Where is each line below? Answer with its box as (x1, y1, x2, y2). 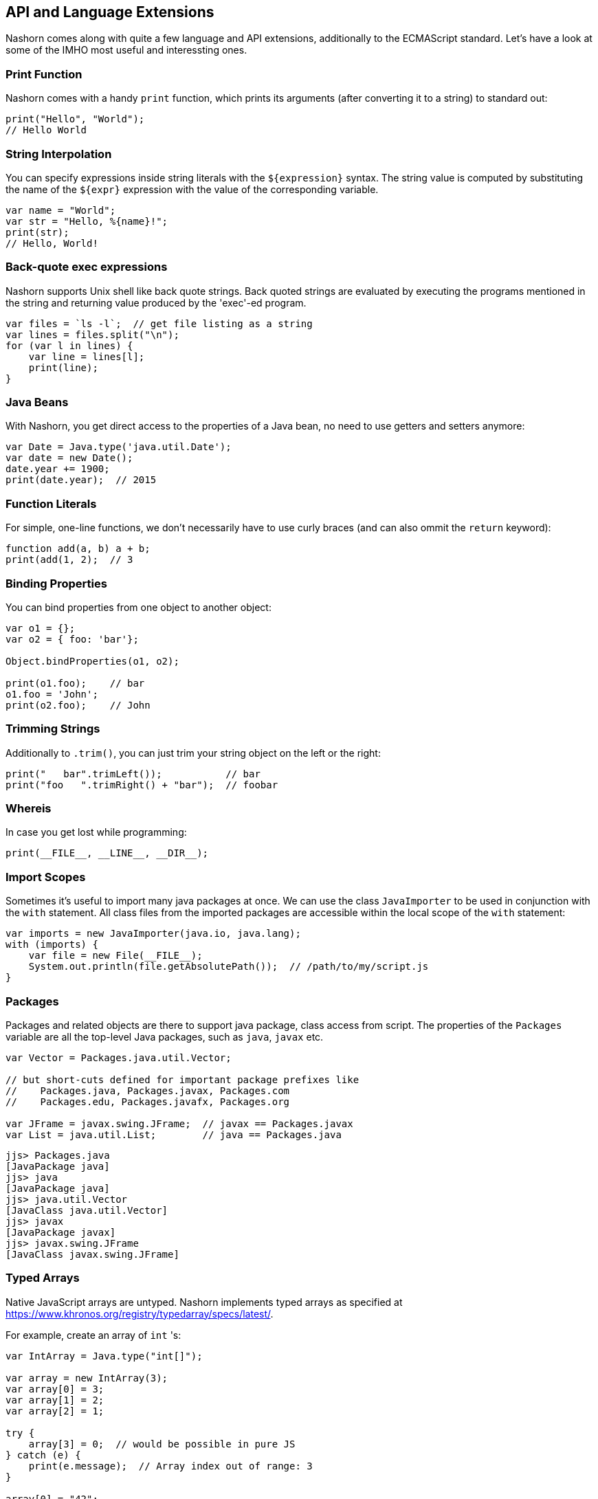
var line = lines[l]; (28, 351, 145, 362)
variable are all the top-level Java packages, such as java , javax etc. (5, 1030, 324, 1043)
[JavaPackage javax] (5, 1226, 116, 1238)
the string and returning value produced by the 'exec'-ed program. (5, 296, 307, 309)
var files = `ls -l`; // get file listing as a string (5, 318, 313, 329)
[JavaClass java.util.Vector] (5, 1204, 168, 1216)
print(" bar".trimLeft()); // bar (5, 768, 261, 779)
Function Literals (5, 496, 97, 511)
